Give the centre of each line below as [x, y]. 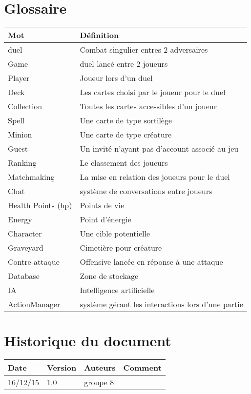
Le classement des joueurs [124, 163]
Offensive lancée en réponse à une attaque [151, 262]
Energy [20, 219]
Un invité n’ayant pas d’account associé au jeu [159, 149]
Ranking [22, 163]
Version [62, 368]
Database [24, 276]
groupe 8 [99, 382]
